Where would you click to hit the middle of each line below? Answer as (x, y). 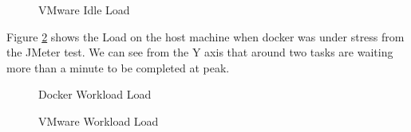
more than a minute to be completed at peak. (118, 67)
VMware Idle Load (84, 10)
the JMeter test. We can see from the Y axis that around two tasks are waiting (200, 52)
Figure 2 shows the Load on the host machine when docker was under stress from (205, 36)
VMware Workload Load (99, 120)
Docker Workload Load (95, 94)
